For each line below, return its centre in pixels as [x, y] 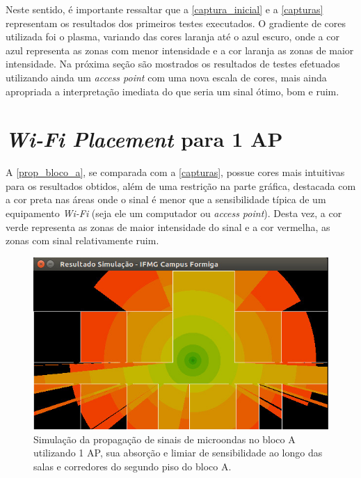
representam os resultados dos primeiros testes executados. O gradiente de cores [176, 23]
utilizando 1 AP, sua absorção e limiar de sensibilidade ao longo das [178, 453]
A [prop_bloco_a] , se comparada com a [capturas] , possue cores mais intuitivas [175, 172]
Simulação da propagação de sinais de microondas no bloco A [165, 439]
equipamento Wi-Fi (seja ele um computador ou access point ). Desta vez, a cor [174, 213]
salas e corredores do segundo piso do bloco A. [133, 466]
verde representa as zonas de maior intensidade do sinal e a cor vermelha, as [168, 226]
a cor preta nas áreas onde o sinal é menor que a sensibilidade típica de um [166, 199]
